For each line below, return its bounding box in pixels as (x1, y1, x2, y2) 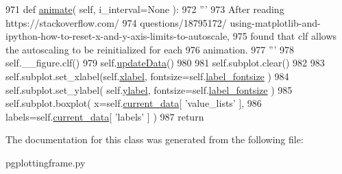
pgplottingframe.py (5, 155, 86, 169)
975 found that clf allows (232, 29, 337, 43)
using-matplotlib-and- (230, 15, 321, 29)
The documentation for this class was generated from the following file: (5, 132, 304, 147)
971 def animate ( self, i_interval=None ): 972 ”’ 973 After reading (5, 2, 284, 16)
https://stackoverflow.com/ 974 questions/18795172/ (5, 15, 227, 29)
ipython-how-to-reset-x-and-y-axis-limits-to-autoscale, (5, 29, 230, 43)
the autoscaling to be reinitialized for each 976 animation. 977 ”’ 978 (5, 42, 294, 56)
